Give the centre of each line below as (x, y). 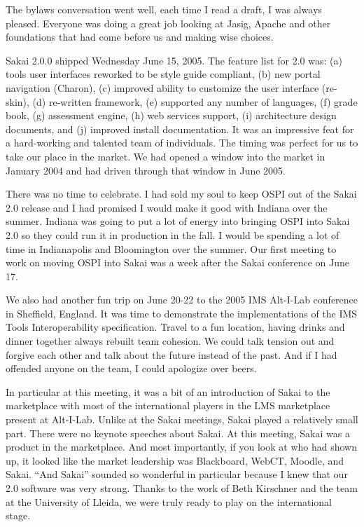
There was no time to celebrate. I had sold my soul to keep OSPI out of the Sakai (181, 194)
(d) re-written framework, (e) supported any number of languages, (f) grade (195, 101)
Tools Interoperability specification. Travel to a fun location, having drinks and (175, 327)
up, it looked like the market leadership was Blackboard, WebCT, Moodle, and (175, 460)
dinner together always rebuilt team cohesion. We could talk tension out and (170, 341)
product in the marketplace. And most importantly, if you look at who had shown (181, 447)
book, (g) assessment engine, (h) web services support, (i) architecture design (171, 115)
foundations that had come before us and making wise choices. (140, 37)
